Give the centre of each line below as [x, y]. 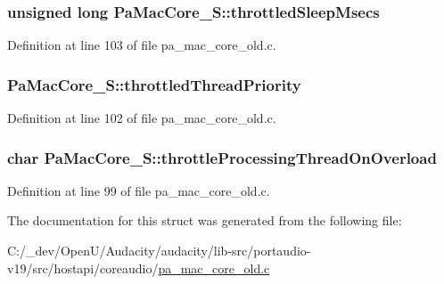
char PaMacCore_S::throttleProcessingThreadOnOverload [222, 157]
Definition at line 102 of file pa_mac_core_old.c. [142, 118]
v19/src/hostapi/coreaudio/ [83, 268]
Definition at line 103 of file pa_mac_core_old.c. [142, 45]
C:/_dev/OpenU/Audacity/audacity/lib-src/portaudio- [159, 251]
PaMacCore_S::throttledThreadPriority [154, 84]
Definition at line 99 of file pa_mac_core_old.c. [139, 190]
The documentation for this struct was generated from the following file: [205, 220]
